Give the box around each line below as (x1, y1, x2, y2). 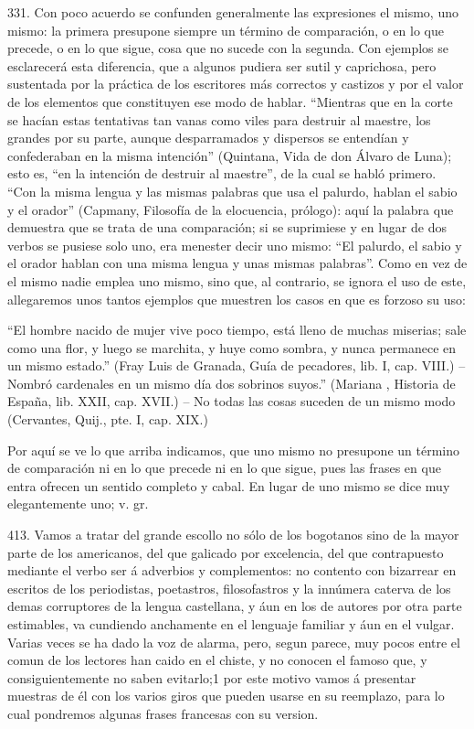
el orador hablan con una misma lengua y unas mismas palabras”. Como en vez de (7, 253, 468, 273)
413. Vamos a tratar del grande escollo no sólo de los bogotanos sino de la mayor (7, 525, 459, 544)
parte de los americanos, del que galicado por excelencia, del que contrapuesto (7, 542, 444, 562)
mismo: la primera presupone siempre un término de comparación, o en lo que (7, 20, 445, 39)
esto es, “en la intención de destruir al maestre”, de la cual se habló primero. (7, 164, 437, 183)
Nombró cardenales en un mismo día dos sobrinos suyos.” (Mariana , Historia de (7, 373, 456, 392)
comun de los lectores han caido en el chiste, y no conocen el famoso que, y (7, 650, 427, 670)
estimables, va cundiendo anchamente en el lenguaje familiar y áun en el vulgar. (7, 615, 455, 633)
